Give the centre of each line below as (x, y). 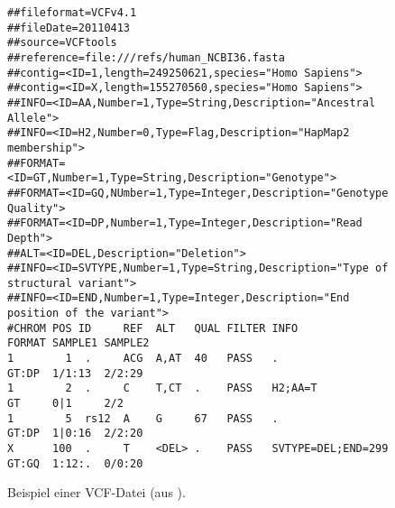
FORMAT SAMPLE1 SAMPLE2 (78, 343)
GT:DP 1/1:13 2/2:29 (75, 373)
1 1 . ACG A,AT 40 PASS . (143, 359)
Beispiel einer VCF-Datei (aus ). (96, 492)
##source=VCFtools (62, 43)
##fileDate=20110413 (69, 28)
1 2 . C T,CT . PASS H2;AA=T (162, 388)
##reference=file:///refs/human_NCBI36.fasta (146, 57)
